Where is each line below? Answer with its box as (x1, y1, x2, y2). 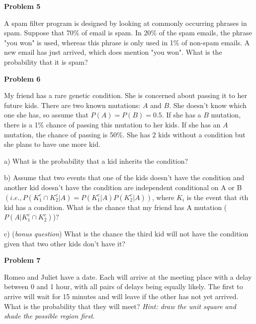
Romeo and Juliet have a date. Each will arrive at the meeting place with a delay (4, 271, 252, 282)
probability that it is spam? (4, 56, 88, 67)
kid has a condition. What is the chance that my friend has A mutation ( (4, 202, 227, 212)
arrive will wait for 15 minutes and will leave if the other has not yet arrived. (4, 291, 239, 302)
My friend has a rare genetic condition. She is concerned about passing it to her (4, 90, 247, 101)
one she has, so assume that (4, 109, 88, 120)
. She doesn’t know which (169, 100, 247, 110)
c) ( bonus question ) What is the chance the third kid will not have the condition (4, 228, 249, 239)
